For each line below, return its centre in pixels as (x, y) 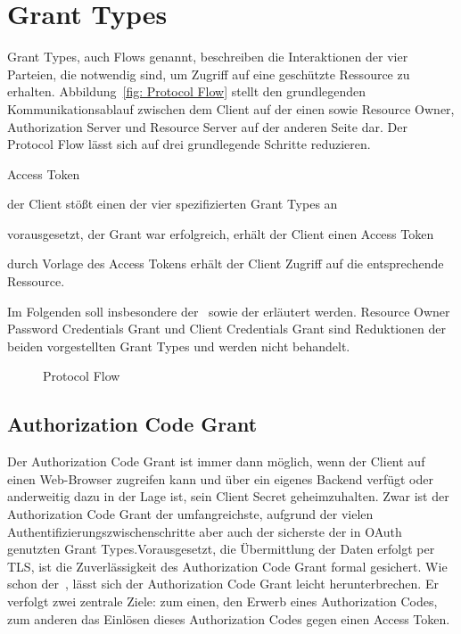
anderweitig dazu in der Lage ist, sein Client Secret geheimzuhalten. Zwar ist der (228, 496)
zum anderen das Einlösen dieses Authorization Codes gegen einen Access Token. (229, 618)
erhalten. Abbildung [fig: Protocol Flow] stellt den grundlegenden (187, 91)
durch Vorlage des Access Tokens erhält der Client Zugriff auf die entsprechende (226, 263)
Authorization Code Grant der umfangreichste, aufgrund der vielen (190, 514)
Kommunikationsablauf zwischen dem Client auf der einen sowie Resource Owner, (231, 108)
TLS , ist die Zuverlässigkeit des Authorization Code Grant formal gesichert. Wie (227, 566)
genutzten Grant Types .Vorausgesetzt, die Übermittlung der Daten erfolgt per (221, 549)
